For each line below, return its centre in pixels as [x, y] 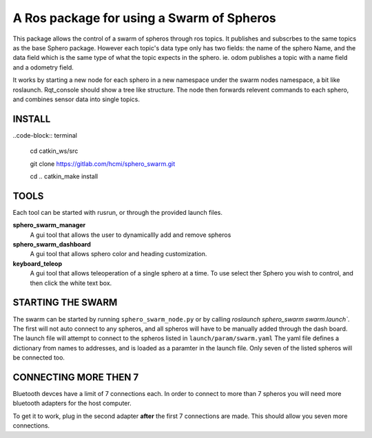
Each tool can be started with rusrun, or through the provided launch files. [118, 212]
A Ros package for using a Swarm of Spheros [145, 18]
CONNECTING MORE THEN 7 [76, 377]
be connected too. [39, 357]
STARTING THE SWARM [65, 303]
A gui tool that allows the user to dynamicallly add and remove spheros [131, 235]
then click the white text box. [71, 283]
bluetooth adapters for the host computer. [72, 404]
